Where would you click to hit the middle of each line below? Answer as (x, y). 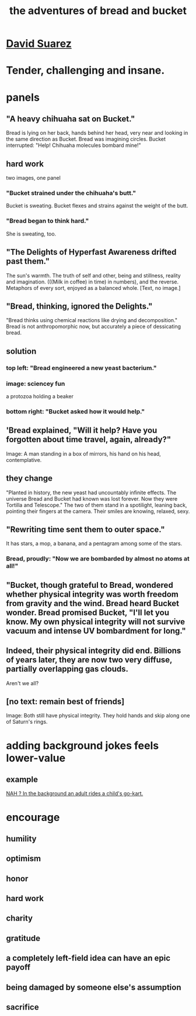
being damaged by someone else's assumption (94, 987)
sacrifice (22, 1008)
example (22, 779)
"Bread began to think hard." (48, 221)
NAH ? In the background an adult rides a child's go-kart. (75, 793)
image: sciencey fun (36, 384)
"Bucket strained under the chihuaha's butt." (71, 193)
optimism (24, 859)
